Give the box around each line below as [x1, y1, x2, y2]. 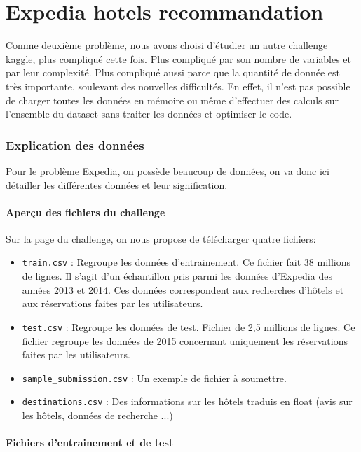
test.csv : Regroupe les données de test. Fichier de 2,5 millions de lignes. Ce [22, 319, 355, 334]
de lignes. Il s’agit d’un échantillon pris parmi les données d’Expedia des [22, 269, 332, 283]
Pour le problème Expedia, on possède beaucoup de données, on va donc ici [6, 163, 329, 178]
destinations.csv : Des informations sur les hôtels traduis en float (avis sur [22, 394, 353, 409]
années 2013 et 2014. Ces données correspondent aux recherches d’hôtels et [22, 282, 344, 297]
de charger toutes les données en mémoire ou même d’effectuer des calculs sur [6, 92, 339, 107]
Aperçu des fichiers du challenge [6, 204, 165, 219]
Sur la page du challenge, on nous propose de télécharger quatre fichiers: [6, 231, 316, 246]
